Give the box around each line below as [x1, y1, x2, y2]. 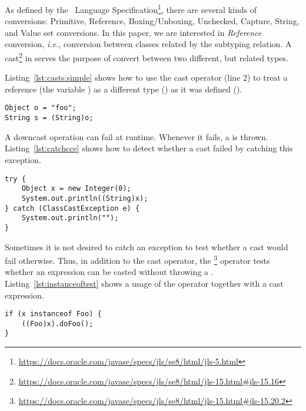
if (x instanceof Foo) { [5, 310, 102, 319]
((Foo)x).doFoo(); [21, 319, 94, 328]
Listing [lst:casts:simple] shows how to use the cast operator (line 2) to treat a [5, 71, 288, 84]
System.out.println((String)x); [21, 194, 148, 203]
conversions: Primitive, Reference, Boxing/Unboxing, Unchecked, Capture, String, [5, 15, 300, 27]
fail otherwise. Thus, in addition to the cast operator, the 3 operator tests [5, 253, 270, 266]
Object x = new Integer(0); [21, 184, 131, 193]
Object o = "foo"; [5, 104, 76, 112]
